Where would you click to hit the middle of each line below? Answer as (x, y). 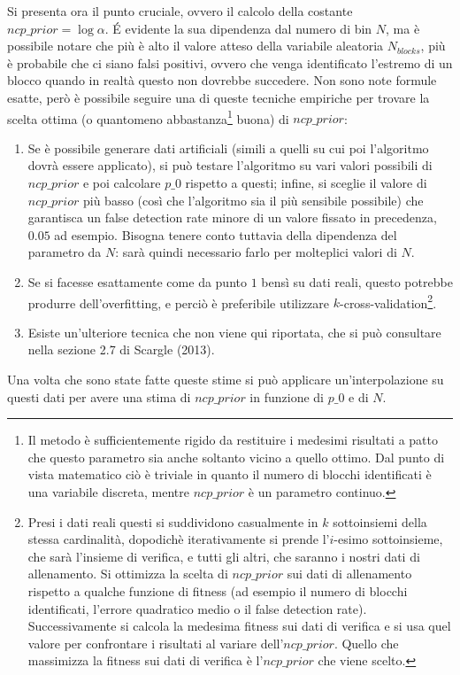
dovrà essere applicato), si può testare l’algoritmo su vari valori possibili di (230, 165)
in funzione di (287, 396)
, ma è (403, 28)
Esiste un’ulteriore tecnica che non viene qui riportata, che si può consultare (234, 332)
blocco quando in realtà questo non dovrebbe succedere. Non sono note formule (222, 80)
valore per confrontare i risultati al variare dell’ (156, 643)
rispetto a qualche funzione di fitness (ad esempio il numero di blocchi (218, 590)
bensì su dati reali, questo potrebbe (357, 281)
